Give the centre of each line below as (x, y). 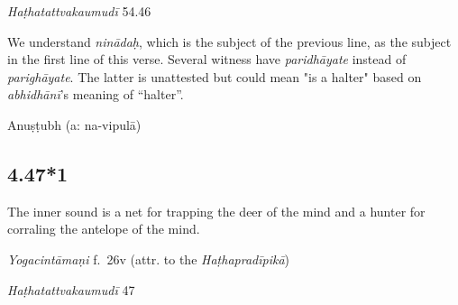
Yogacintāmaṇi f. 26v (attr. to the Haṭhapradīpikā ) (149, 259)
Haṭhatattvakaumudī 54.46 (79, 11)
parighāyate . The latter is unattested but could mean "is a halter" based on (215, 76)
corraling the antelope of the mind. (104, 229)
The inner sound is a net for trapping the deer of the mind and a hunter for (216, 211)
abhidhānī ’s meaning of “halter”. (96, 94)
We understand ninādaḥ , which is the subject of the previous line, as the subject (229, 41)
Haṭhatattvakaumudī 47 (71, 289)
